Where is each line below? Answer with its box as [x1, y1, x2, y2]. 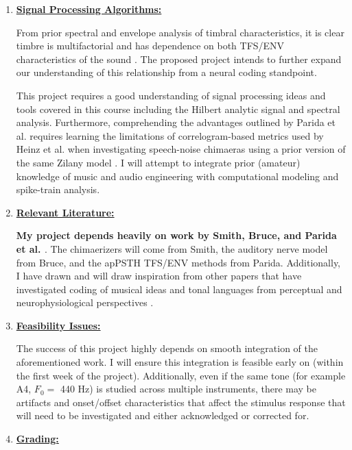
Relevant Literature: [16, 205, 115, 219]
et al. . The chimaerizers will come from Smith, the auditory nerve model [16, 241, 328, 255]
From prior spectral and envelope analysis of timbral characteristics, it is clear [16, 25, 344, 39]
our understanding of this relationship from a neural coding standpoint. [16, 65, 317, 79]
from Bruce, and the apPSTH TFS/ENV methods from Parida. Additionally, [16, 255, 341, 269]
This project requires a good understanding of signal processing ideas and [16, 88, 326, 102]
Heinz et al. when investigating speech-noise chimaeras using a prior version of [16, 142, 346, 156]
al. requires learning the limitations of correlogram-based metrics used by [16, 128, 324, 142]
